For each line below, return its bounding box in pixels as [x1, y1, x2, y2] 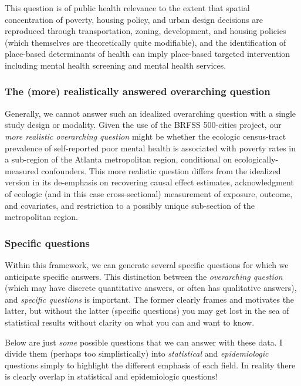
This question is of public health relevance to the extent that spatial [5, 2, 250, 13]
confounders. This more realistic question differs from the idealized [41, 164, 281, 177]
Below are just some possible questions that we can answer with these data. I [5, 336, 283, 348]
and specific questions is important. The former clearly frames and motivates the [5, 293, 295, 305]
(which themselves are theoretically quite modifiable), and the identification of [5, 36, 286, 48]
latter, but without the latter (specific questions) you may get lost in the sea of [5, 304, 289, 317]
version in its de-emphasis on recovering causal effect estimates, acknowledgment [5, 176, 294, 188]
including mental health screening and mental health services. [5, 59, 226, 71]
